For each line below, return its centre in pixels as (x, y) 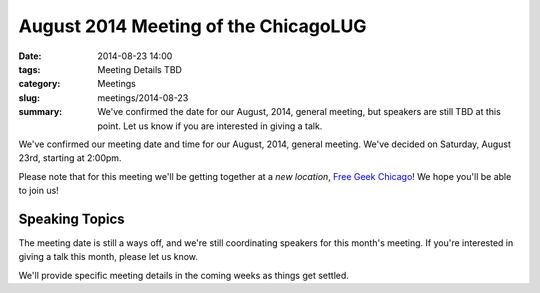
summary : (40, 112)
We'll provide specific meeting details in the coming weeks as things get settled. (184, 275)
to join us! (38, 191)
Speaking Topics (71, 218)
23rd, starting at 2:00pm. (70, 158)
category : (39, 84)
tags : (29, 69)
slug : (29, 97)
